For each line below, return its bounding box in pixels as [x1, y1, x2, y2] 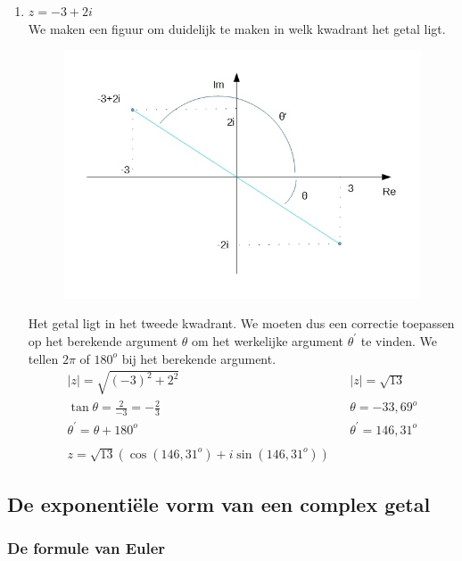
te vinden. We [360, 331, 437, 350]
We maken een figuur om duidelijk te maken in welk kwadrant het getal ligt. [28, 19, 446, 37]
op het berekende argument [28, 331, 178, 350]
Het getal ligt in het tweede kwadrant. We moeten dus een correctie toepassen [28, 314, 455, 333]
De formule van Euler [7, 537, 166, 559]
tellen [28, 349, 59, 367]
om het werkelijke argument [192, 331, 344, 350]
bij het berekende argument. [121, 349, 276, 367]
